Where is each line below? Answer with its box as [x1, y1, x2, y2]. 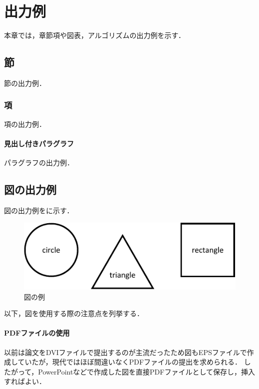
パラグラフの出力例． [4, 157, 74, 168]
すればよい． [4, 376, 46, 387]
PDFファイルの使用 [4, 328, 70, 338]
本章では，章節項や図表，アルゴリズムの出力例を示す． [4, 30, 186, 40]
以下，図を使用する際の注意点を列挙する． [4, 308, 144, 319]
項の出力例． [4, 118, 46, 129]
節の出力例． [4, 77, 46, 88]
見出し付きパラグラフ [4, 138, 74, 148]
